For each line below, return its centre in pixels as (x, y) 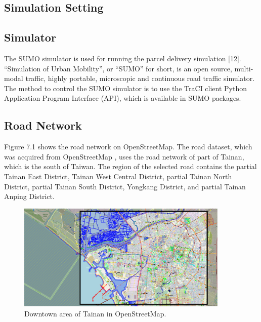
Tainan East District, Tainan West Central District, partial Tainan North (118, 176)
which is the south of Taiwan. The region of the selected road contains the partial (130, 166)
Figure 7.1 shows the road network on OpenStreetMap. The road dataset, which (128, 147)
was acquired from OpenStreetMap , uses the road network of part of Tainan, (124, 156)
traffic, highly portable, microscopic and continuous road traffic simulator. (140, 78)
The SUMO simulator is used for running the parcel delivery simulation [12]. (123, 58)
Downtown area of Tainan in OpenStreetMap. (95, 313)
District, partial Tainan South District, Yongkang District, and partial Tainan (125, 186)
